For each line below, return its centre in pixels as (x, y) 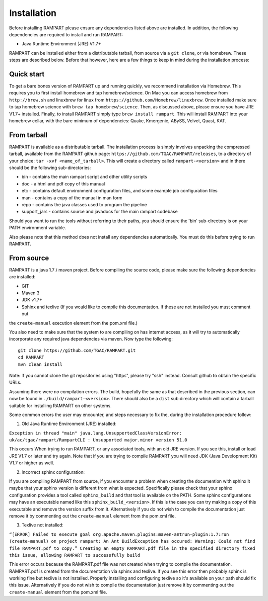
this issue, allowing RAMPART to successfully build (75, 555)
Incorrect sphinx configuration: (53, 472)
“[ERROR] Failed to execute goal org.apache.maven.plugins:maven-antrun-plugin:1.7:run (119, 534)
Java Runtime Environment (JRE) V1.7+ (61, 44)
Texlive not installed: (43, 525)
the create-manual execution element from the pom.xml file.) (73, 323)
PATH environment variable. (38, 228)
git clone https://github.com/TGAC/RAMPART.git (77, 350)
